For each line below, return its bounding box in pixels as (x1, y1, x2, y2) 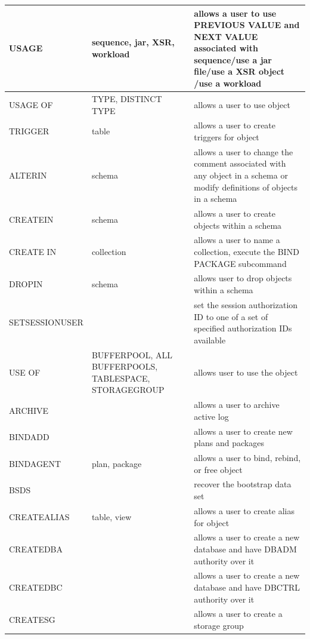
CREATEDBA (9, 542, 63, 555)
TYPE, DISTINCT (91, 92, 162, 105)
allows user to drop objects (194, 272, 292, 284)
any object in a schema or (194, 168, 288, 181)
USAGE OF (9, 98, 53, 110)
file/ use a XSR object (194, 65, 285, 78)
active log (194, 410, 229, 422)
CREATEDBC (9, 580, 63, 593)
